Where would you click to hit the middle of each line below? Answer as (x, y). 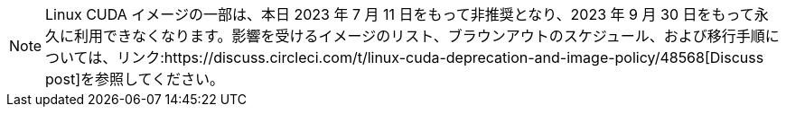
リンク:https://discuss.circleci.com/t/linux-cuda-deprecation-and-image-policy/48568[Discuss (440, 57)
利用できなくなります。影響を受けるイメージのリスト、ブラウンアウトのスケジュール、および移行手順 (420, 36)
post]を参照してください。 (135, 79)
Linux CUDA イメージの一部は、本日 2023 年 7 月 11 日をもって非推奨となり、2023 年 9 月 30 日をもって (400, 14)
